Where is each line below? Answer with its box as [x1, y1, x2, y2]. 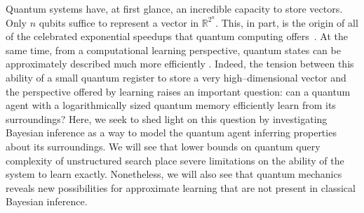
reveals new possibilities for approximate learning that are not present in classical [6, 180, 356, 195]
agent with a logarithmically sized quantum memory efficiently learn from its [6, 98, 336, 112]
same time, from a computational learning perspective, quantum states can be [6, 42, 341, 57]
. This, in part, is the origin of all [215, 15, 358, 30]
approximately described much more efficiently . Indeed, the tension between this [6, 56, 354, 71]
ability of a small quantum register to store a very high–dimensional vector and [6, 70, 346, 85]
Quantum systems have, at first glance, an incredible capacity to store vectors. [6, 1, 343, 15]
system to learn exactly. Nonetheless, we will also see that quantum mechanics [6, 167, 342, 181]
